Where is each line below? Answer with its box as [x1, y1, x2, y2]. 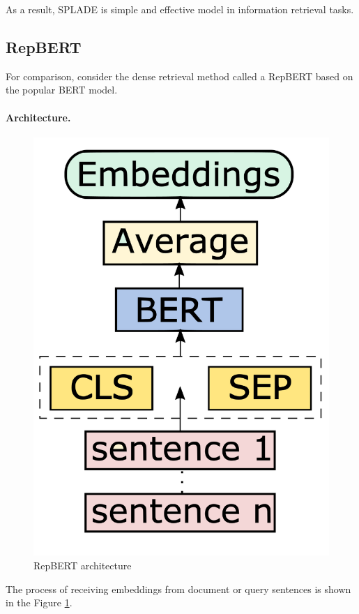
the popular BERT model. [6, 82, 118, 97]
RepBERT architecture [33, 558, 132, 573]
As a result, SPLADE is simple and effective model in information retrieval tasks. [6, 2, 354, 16]
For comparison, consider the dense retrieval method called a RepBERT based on [6, 68, 353, 83]
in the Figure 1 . [6, 595, 72, 610]
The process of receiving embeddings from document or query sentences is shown [6, 581, 351, 596]
